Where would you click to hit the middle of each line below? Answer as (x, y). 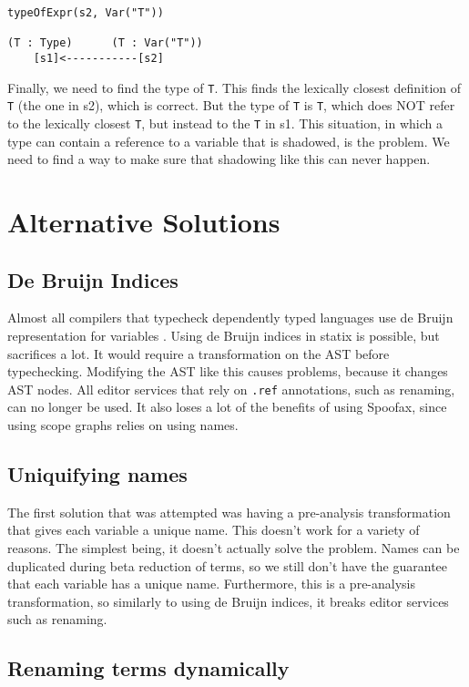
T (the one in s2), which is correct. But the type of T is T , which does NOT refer (231, 105)
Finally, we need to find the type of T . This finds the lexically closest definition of (234, 87)
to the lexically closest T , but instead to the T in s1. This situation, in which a (225, 123)
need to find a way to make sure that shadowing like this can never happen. (219, 159)
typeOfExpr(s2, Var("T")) (86, 13)
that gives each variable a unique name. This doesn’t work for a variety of (214, 530)
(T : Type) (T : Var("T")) (105, 43)
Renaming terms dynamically (148, 668)
